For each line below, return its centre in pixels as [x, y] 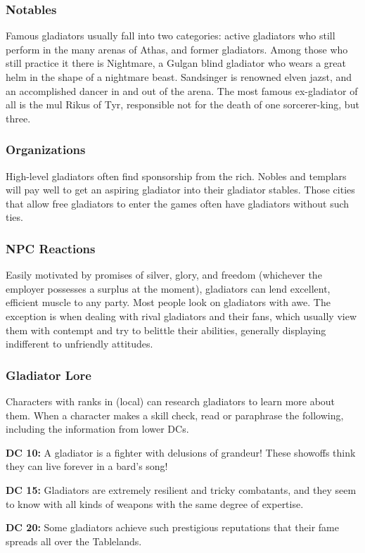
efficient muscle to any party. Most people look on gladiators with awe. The [168, 302]
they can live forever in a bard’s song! [87, 466]
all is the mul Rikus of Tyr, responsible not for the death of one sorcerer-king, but [182, 104]
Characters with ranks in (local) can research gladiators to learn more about [171, 401]
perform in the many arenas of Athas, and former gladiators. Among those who [177, 49]
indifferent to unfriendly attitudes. [79, 344]
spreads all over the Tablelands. [74, 541]
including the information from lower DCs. [97, 429]
